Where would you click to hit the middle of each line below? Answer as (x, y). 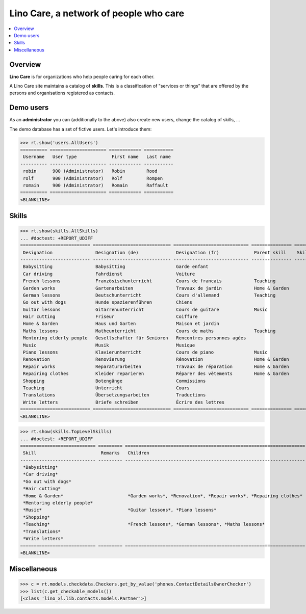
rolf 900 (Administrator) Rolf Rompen (93, 178)
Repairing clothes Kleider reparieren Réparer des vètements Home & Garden (156, 374)
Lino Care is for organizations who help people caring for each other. (82, 76)
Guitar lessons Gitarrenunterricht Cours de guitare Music (145, 309)
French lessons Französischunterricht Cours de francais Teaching (149, 281)
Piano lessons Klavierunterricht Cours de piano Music (145, 352)
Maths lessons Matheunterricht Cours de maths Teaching (149, 331)
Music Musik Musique (109, 345)
